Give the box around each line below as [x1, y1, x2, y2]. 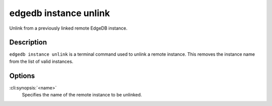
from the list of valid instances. [9, 58, 74, 64]
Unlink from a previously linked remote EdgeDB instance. [9, 25, 128, 31]
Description [9, 38, 47, 47]
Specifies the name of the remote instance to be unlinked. [22, 92, 142, 98]
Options [9, 71, 35, 80]
